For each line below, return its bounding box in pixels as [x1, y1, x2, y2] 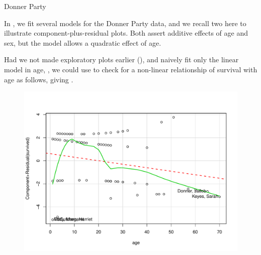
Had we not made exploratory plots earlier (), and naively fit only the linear [4, 54, 239, 65]
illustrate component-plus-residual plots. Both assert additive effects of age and [4, 28, 248, 38]
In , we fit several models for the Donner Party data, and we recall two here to [4, 18, 246, 28]
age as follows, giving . [4, 74, 73, 84]
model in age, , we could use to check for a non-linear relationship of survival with [4, 64, 257, 74]
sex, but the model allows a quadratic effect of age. [4, 37, 161, 48]
